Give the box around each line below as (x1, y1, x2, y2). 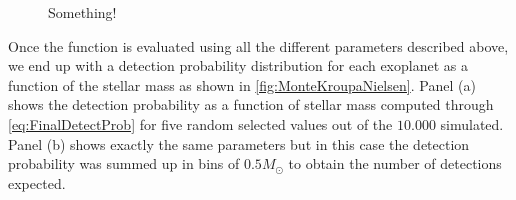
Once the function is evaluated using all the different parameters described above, (8, 35, 509, 56)
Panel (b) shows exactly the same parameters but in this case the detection (8, 133, 470, 154)
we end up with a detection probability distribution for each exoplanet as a (8, 55, 468, 76)
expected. (8, 172, 66, 193)
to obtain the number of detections (288, 153, 502, 174)
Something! (48, 2, 117, 22)
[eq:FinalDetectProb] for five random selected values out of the (8, 113, 393, 134)
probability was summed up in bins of (8, 153, 240, 174)
